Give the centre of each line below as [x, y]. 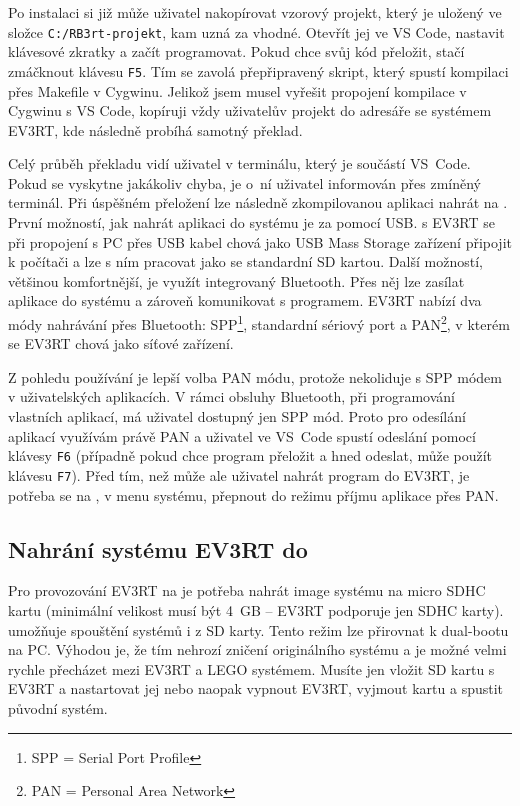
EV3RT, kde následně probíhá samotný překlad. [155, 129]
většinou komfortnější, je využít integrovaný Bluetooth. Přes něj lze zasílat [236, 280]
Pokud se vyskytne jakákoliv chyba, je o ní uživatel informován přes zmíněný [245, 182]
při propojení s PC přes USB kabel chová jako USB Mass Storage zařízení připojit [260, 241]
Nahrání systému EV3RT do [158, 548]
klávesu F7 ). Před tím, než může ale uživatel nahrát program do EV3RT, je [239, 474]
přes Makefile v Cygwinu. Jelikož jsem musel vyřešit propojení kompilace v [237, 90]
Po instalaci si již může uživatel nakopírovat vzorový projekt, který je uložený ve [255, 12]
